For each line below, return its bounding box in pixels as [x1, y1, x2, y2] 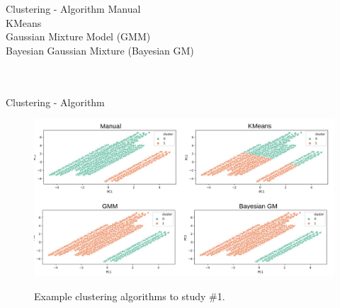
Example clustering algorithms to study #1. [34, 288, 225, 303]
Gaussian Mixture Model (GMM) [6, 29, 151, 44]
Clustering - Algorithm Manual [6, 1, 141, 16]
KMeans [6, 15, 42, 30]
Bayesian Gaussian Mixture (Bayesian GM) [6, 42, 194, 57]
